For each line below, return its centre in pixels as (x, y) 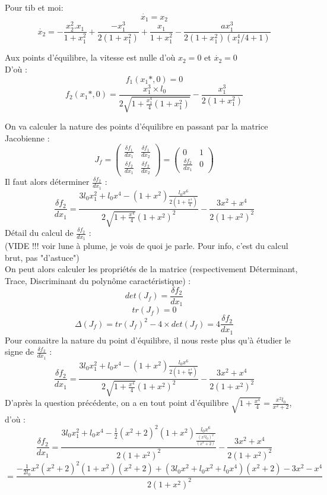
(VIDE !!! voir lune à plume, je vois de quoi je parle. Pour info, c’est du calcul (147, 246)
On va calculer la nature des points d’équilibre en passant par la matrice (136, 126)
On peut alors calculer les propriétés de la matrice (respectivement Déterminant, (151, 269)
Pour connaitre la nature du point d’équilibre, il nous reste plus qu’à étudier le (148, 340)
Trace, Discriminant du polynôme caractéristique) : (98, 281)
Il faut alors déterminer (47, 182)
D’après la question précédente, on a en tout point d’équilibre (117, 403)
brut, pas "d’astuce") (42, 257)
